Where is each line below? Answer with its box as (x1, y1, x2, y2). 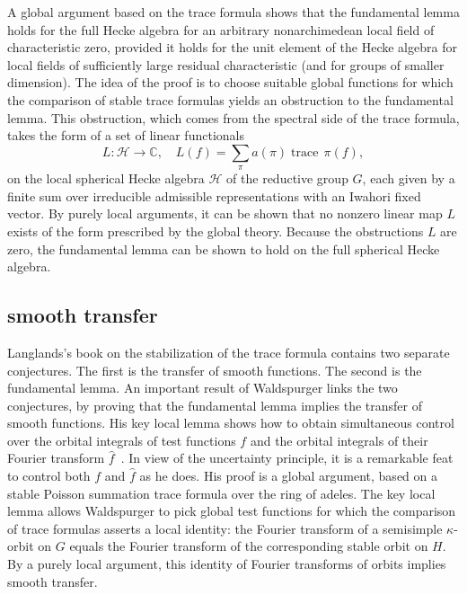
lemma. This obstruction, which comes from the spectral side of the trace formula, (7, 108, 460, 127)
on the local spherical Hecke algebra (7, 169, 205, 188)
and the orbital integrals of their (250, 430, 428, 449)
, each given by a (362, 169, 455, 188)
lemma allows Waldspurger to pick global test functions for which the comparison (7, 501, 456, 520)
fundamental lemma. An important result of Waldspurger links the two (7, 378, 398, 397)
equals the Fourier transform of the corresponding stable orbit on (69, 536, 428, 555)
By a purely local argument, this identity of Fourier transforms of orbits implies (7, 554, 446, 573)
